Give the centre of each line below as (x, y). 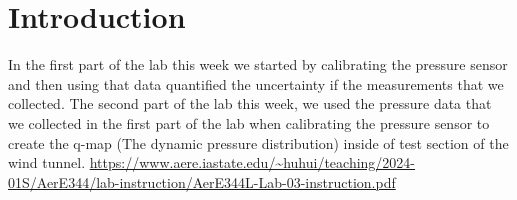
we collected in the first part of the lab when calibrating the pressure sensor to (249, 122)
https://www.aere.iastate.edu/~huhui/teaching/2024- (252, 162)
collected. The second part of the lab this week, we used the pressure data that (250, 103)
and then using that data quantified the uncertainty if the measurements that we (256, 83)
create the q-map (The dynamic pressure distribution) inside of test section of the (258, 142)
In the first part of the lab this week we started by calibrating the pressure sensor (258, 64)
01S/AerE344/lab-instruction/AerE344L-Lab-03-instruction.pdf (202, 181)
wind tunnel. (47, 162)
